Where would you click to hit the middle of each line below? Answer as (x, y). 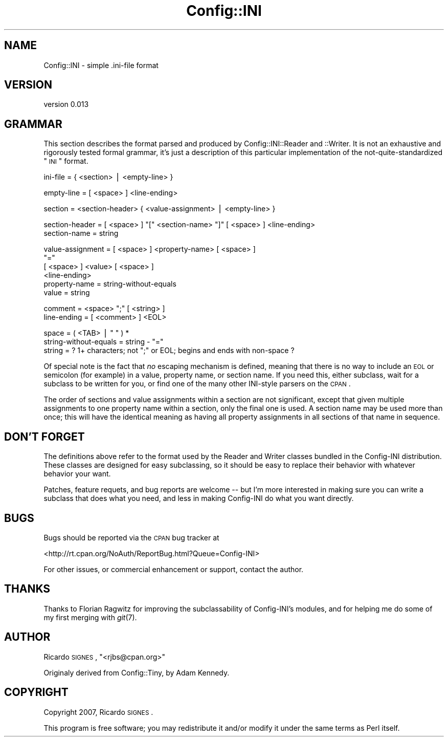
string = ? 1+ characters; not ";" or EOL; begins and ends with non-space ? (169, 351)
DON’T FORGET (44, 437)
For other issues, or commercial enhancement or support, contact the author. (174, 569)
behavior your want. (77, 474)
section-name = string (81, 233)
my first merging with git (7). (90, 617)
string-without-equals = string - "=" (104, 342)
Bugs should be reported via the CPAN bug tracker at (131, 537)
